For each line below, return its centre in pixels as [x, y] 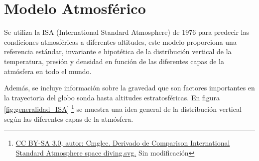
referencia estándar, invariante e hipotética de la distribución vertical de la [118, 51]
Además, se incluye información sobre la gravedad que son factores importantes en [129, 88]
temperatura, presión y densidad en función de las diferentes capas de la [114, 61]
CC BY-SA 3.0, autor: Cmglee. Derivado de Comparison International [123, 143]
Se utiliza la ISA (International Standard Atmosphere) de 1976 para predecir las [127, 32]
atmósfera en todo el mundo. [48, 71]
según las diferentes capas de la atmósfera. [69, 119]
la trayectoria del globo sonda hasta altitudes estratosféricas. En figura [112, 97]
